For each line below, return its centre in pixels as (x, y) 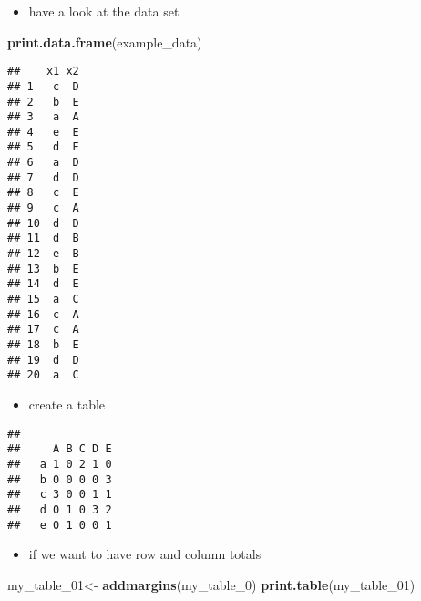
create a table (67, 404)
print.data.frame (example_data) (105, 41)
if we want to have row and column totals (145, 554)
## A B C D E (60, 449)
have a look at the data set (104, 11)
